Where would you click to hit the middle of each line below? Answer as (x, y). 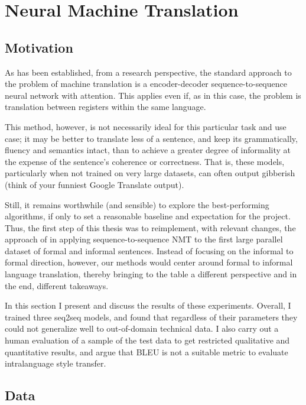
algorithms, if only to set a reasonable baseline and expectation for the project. (148, 216)
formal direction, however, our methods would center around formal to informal (149, 262)
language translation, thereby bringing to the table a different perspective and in (151, 274)
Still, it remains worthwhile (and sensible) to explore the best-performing (137, 204)
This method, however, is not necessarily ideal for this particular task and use (146, 126)
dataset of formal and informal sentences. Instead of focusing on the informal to (149, 250)
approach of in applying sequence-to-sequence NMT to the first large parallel (144, 239)
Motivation (39, 47)
